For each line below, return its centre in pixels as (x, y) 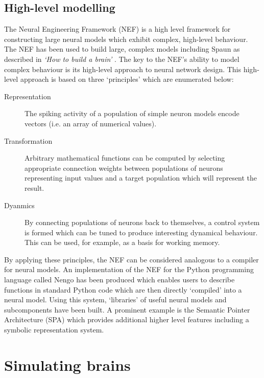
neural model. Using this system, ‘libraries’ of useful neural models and (115, 299)
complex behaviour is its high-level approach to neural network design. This (123, 69)
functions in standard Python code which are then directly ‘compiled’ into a (123, 289)
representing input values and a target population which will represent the (141, 178)
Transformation (28, 140)
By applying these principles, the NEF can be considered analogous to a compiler (131, 259)
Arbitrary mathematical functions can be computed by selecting (125, 158)
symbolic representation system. (54, 330)
